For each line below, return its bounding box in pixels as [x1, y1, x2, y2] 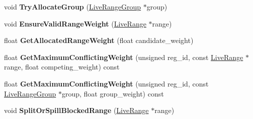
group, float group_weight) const [61, 88, 164, 98]
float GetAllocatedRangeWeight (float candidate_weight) [4, 35, 194, 45]
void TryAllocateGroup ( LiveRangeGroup [4, 1, 141, 11]
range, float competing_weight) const [4, 61, 120, 72]
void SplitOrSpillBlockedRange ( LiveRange [4, 105, 149, 115]
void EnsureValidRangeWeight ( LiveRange [4, 18, 146, 28]
